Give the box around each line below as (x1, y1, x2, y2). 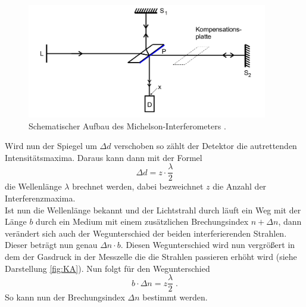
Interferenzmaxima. (5, 192, 76, 204)
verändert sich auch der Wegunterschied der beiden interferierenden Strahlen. (5, 227, 287, 239)
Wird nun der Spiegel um (5, 139, 97, 152)
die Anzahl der (213, 180, 267, 193)
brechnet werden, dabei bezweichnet (72, 180, 204, 193)
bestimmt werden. (142, 291, 208, 303)
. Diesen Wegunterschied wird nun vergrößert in (120, 238, 295, 251)
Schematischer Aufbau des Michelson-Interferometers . (29, 119, 226, 132)
